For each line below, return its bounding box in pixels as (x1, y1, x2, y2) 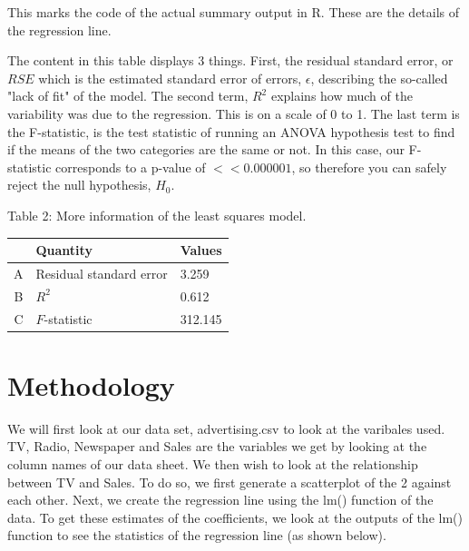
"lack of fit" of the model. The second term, (7, 86, 249, 105)
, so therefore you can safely (291, 157, 447, 176)
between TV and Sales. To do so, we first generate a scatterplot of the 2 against (7, 472, 452, 491)
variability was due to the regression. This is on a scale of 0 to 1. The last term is (7, 103, 460, 123)
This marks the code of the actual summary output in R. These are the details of (7, 3, 460, 21)
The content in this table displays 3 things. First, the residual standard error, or (7, 51, 454, 70)
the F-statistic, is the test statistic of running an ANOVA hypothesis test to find (7, 122, 455, 141)
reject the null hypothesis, (7, 175, 151, 194)
